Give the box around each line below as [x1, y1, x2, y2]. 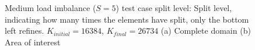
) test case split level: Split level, [116, 2, 232, 13]
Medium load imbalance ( [5, 2, 96, 13]
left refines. [5, 24, 44, 37]
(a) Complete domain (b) [160, 24, 251, 37]
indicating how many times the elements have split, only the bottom [5, 13, 249, 25]
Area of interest [5, 35, 61, 48]
